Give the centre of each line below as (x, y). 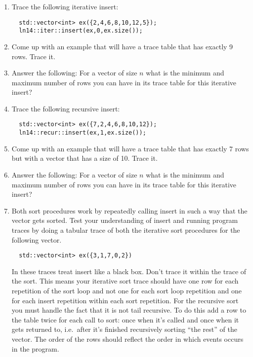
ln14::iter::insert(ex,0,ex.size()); (81, 31)
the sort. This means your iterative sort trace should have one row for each (125, 281)
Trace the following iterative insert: (65, 6)
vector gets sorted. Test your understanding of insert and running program (125, 220)
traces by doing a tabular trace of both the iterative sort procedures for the (126, 230)
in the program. (35, 348)
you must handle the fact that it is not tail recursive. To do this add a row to (129, 310)
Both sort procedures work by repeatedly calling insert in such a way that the (129, 210)
